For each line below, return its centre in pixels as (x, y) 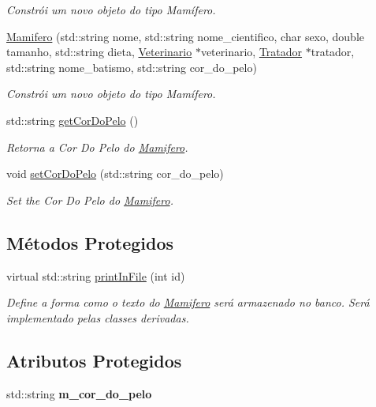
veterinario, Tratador (251, 52)
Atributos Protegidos (94, 360)
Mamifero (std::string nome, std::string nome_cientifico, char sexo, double (186, 36)
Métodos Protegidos (90, 242)
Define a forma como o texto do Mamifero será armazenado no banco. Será (188, 302)
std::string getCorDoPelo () (73, 120)
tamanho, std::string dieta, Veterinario (99, 52)
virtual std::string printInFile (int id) (96, 275)
